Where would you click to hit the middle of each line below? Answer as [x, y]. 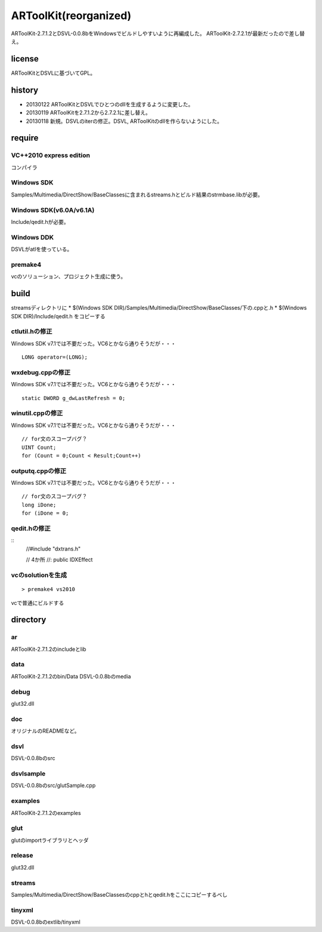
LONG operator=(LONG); [55, 357]
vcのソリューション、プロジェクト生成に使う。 [69, 276]
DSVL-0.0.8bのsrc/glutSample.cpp [53, 786]
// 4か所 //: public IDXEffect [59, 560]
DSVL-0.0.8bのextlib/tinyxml [46, 922]
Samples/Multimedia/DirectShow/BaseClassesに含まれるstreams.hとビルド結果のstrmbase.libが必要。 [137, 195]
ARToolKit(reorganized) [71, 16]
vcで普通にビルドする [38, 602]
